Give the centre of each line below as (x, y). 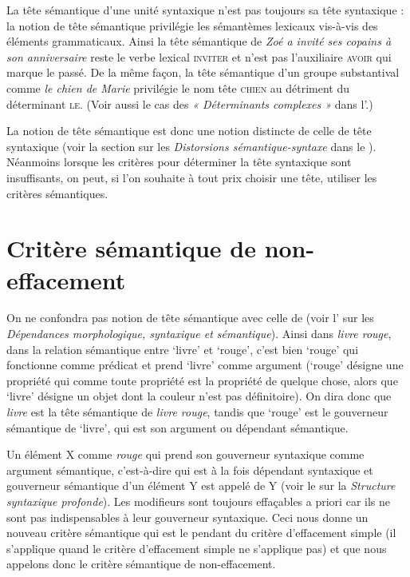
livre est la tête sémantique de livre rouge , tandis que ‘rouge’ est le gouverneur (197, 412)
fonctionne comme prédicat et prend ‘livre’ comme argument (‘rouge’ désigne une (205, 365)
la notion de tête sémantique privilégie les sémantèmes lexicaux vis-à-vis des (192, 25)
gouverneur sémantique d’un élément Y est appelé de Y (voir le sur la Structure (201, 485)
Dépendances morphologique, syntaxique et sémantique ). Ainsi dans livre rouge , (199, 334)
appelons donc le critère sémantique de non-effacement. (141, 564)
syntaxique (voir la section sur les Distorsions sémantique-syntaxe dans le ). (191, 146)
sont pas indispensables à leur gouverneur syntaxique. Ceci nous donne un (187, 517)
